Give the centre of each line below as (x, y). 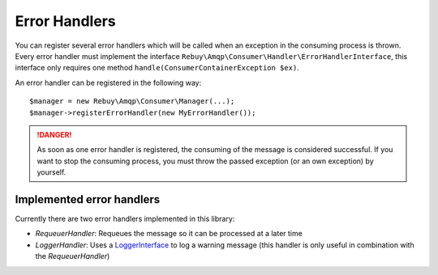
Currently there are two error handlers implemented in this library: (125, 218)
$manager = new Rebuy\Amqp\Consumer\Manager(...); (132, 102)
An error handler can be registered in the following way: (108, 82)
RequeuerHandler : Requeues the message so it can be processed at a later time (169, 234)
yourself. (52, 172)
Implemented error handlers (88, 199)
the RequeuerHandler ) (73, 256)
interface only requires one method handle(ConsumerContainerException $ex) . (157, 68)
